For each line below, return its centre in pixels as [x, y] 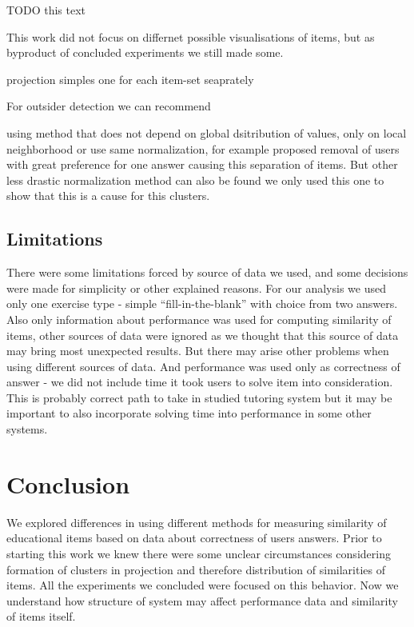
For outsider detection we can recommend [109, 106]
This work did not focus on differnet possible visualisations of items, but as [191, 36]
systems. [27, 429]
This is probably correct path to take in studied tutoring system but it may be [199, 397]
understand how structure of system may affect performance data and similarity [202, 600]
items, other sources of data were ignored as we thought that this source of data [203, 335]
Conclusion [68, 483]
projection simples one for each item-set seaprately [130, 79]
